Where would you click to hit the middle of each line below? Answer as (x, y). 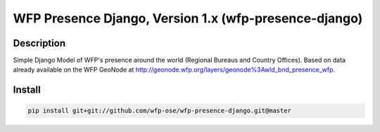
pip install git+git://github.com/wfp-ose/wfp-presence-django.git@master (160, 111)
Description (39, 43)
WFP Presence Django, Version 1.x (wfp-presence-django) (188, 18)
